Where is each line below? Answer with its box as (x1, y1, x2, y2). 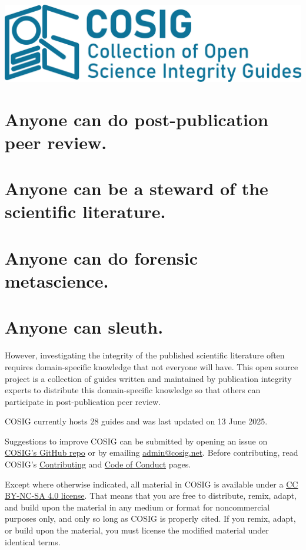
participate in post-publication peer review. (5, 395, 161, 407)
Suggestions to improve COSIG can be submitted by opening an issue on (5, 434, 268, 447)
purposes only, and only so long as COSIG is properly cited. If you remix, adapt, (5, 512, 296, 525)
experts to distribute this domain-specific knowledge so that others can (5, 384, 261, 396)
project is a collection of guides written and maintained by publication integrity (5, 372, 292, 384)
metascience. (5, 269, 109, 293)
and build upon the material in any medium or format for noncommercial (5, 500, 270, 513)
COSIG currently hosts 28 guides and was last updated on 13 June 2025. (5, 415, 268, 427)
